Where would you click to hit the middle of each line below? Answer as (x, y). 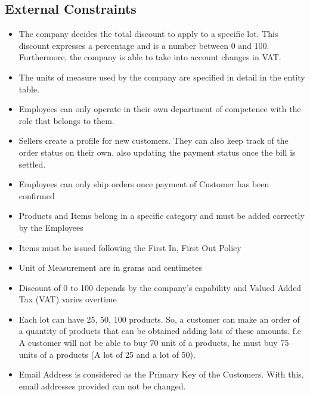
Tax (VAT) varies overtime (68, 299)
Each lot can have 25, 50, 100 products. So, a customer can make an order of (159, 319)
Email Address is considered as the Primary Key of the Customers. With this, (161, 374)
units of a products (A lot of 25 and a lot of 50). (107, 354)
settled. (32, 164)
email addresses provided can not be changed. (102, 386)
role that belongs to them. (66, 120)
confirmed (37, 195)
